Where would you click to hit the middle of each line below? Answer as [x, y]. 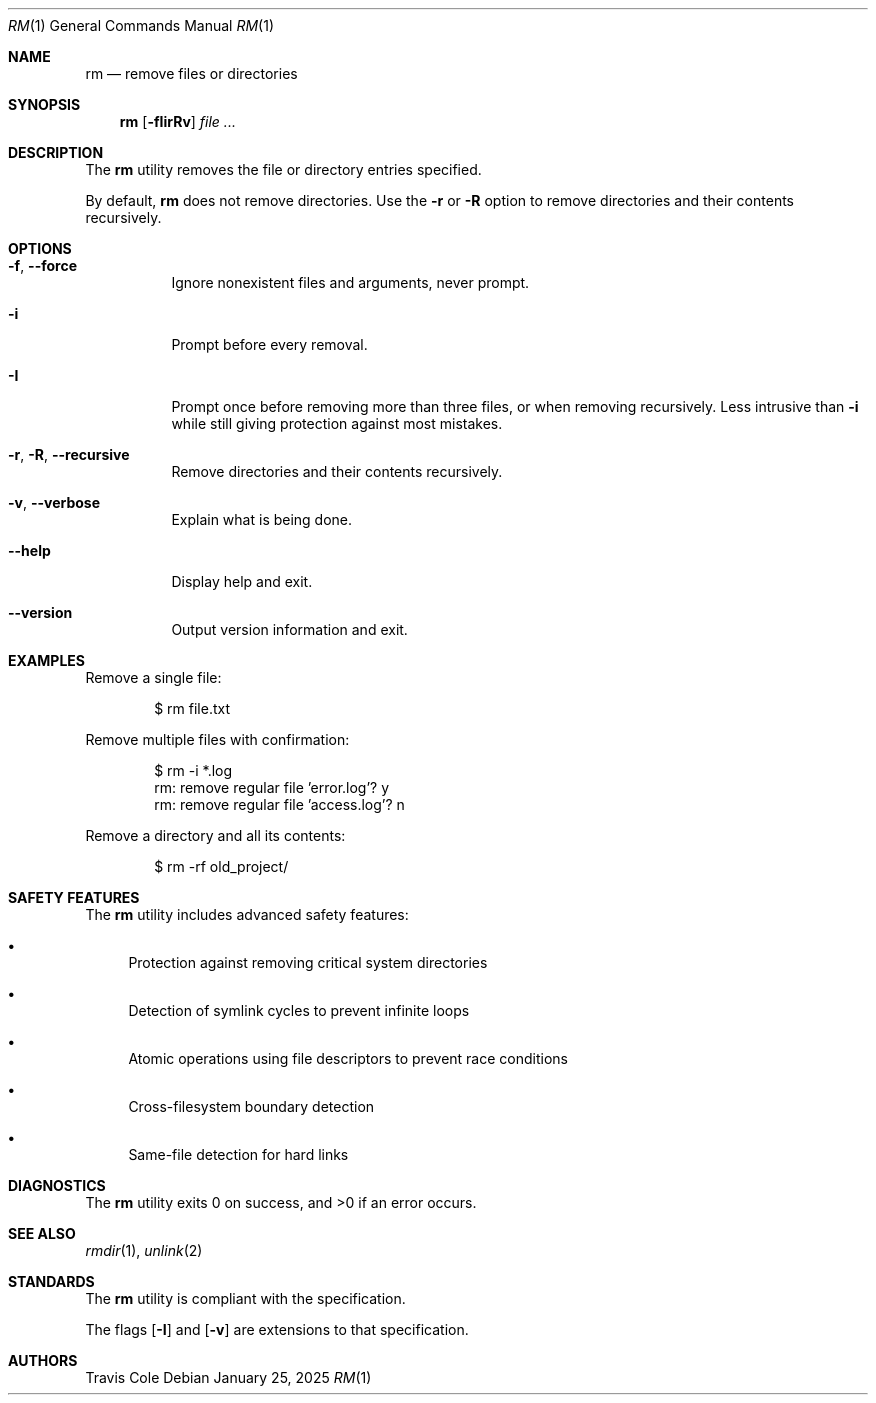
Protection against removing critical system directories [308, 962]
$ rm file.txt [192, 708]
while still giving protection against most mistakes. [337, 423]
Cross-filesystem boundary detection [251, 1106]
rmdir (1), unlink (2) [144, 1250]
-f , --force [42, 265]
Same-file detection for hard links [238, 1154]
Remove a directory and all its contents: [215, 835]
